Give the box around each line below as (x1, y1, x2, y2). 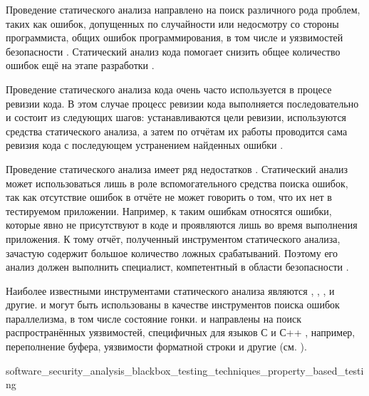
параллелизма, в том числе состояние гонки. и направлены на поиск (6, 311, 302, 325)
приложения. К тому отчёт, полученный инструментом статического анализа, (6, 231, 341, 246)
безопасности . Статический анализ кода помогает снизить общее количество (6, 43, 341, 58)
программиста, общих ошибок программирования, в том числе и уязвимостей (6, 30, 343, 45)
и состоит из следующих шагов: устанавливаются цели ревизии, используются (6, 110, 347, 125)
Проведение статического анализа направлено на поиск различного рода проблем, (6, 2, 360, 16)
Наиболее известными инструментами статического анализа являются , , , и (6, 283, 335, 298)
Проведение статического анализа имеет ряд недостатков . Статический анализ (6, 161, 348, 176)
